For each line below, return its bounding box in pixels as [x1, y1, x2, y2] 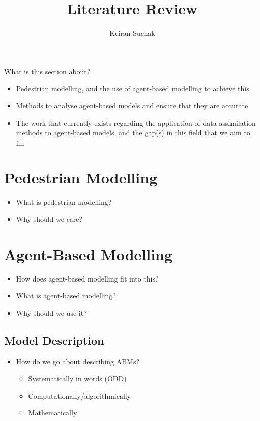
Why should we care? [16, 214, 83, 224]
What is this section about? [4, 66, 91, 76]
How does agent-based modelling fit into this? [16, 273, 159, 284]
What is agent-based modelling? [16, 290, 116, 301]
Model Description [4, 332, 104, 348]
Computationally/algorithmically [28, 390, 131, 401]
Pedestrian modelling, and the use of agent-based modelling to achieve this [16, 83, 249, 94]
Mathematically [28, 407, 77, 418]
